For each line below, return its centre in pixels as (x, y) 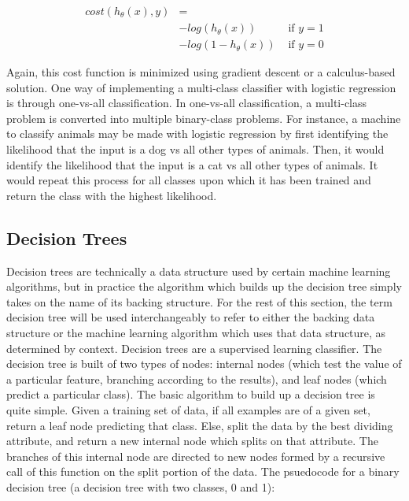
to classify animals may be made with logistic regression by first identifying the (197, 134)
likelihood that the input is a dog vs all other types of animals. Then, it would (195, 149)
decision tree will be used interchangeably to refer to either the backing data (191, 317)
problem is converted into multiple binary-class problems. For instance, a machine (204, 118)
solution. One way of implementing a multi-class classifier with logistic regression (201, 87)
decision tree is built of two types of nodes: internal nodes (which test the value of (204, 364)
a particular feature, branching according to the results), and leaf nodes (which (197, 379)
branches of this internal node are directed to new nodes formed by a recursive (196, 456)
